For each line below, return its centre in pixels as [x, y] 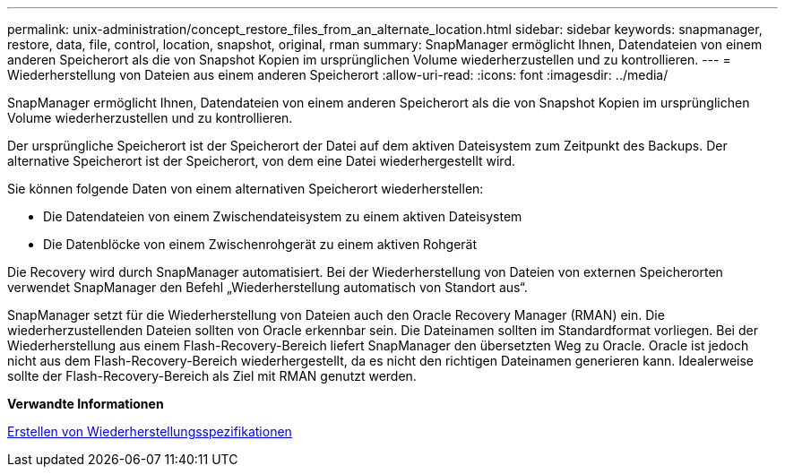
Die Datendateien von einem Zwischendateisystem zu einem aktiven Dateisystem [283, 216]
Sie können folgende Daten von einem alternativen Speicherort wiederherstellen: [246, 189]
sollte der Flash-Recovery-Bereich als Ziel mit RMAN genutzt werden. [212, 376]
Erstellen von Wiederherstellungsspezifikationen [150, 431]
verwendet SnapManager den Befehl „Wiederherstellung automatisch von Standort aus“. [267, 287]
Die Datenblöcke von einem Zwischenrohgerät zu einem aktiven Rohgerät [260, 244]
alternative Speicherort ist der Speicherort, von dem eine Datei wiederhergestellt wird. [261, 161]
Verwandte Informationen [86, 404]
